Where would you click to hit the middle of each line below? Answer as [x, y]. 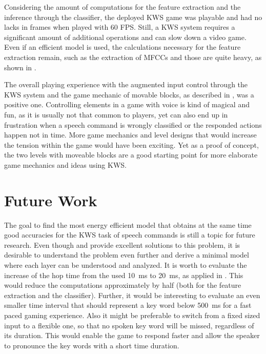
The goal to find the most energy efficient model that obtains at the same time [128, 224]
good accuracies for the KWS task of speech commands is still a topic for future [130, 235]
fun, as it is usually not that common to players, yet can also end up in [116, 114]
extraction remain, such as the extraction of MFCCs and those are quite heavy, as [133, 57]
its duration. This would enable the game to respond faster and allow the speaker [132, 335]
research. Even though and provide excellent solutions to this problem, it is [122, 244]
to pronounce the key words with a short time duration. [92, 345]
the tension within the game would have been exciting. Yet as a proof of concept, [131, 144]
